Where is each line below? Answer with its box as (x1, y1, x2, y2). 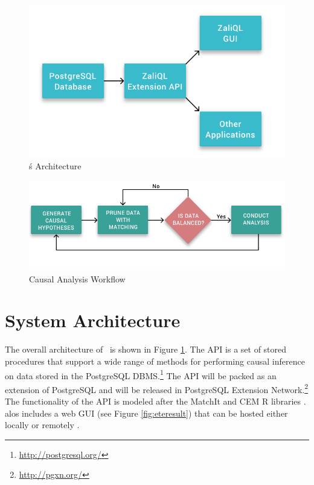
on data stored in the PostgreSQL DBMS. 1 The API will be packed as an (5, 367, 277, 382)
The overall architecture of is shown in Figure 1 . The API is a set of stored (5, 343, 287, 356)
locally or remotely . (5, 418, 80, 431)
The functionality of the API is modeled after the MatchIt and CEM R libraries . (5, 395, 306, 407)
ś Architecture (29, 160, 82, 172)
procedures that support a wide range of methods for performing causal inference (5, 354, 305, 367)
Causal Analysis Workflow (29, 272, 126, 285)
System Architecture (5, 308, 181, 333)
